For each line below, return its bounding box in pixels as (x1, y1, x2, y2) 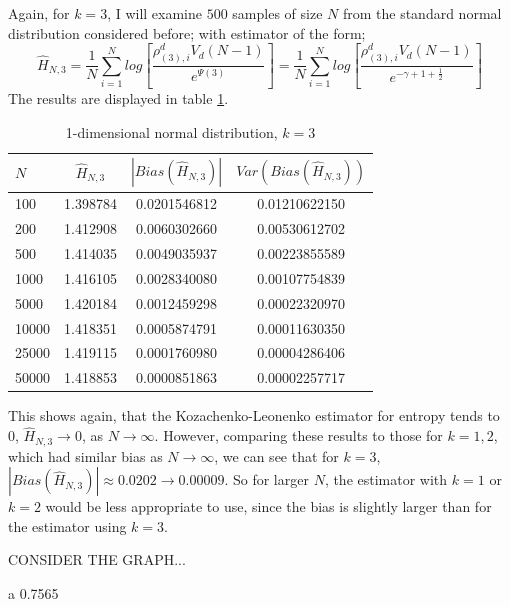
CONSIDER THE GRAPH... (8, 549, 186, 570)
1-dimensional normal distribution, (65, 121, 278, 142)
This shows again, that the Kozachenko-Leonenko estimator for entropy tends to (8, 405, 500, 426)
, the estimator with (324, 469, 448, 490)
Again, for (8, 3, 70, 23)
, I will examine (107, 3, 203, 23)
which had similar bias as (8, 445, 163, 466)
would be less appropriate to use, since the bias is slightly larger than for (45, 496, 492, 517)
